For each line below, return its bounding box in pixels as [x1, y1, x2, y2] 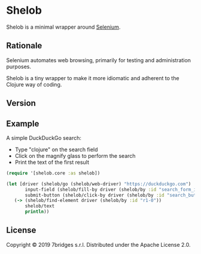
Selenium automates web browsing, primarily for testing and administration [6, 56, 191, 63]
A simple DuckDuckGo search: [6, 134, 82, 141]
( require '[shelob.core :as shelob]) [6, 170, 100, 176]
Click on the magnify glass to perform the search [14, 152, 136, 159]
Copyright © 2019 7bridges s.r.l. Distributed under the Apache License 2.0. [6, 241, 191, 248]
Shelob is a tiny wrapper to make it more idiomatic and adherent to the [6, 74, 179, 81]
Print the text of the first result [14, 158, 90, 166]
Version [6, 98, 36, 108]
